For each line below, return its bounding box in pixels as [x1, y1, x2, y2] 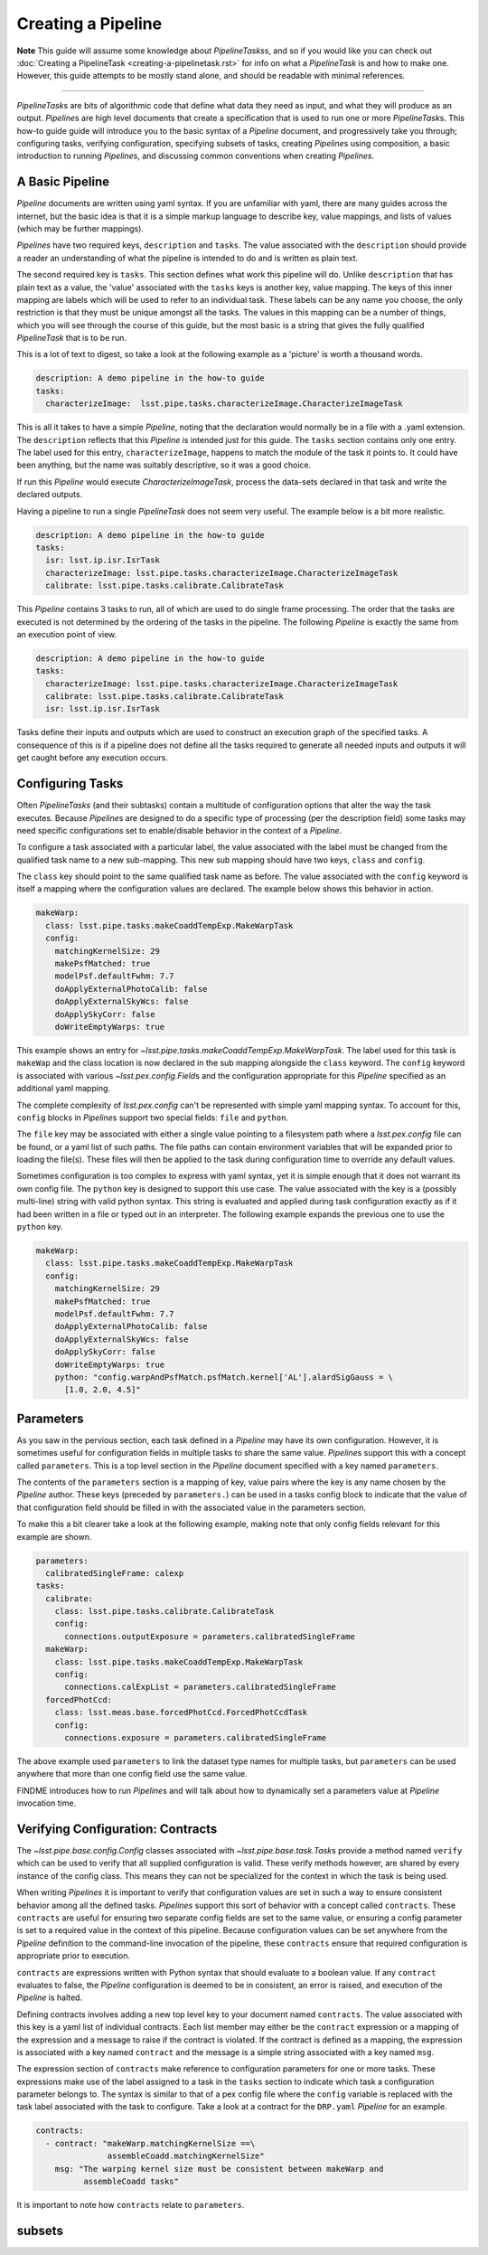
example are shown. [16, 1531, 92, 1542]
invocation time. [16, 1797, 77, 1808]
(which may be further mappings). [16, 222, 145, 234]
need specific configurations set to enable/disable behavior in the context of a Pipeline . [16, 825, 343, 835]
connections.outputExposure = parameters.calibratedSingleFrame [64, 1631, 356, 1641]
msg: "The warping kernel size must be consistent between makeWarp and [54, 2164, 384, 2174]
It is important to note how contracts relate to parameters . [16, 2200, 245, 2210]
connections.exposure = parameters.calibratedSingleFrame [64, 1732, 327, 1742]
